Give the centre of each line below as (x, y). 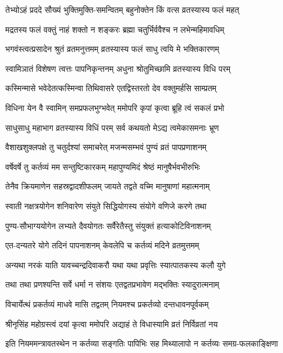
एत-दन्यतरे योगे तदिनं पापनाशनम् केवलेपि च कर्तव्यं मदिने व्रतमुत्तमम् (102, 245)
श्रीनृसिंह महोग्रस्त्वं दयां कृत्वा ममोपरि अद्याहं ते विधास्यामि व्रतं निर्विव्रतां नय (112, 323)
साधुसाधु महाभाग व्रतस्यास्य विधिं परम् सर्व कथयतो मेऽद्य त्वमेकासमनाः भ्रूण (112, 127)
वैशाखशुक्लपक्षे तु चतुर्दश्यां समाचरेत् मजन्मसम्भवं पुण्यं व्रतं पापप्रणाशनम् (106, 147)
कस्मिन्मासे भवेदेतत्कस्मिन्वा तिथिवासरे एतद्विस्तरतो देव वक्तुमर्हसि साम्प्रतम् (111, 88)
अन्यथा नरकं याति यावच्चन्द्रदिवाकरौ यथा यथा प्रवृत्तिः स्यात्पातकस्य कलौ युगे (115, 264)
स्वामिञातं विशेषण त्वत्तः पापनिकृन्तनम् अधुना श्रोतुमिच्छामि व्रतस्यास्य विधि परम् (118, 68)
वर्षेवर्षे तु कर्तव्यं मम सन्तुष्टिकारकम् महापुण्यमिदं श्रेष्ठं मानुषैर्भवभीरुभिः (103, 166)
